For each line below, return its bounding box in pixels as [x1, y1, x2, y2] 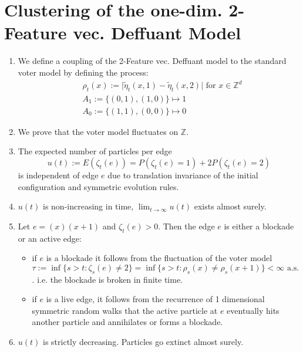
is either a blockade [224, 219, 294, 232]
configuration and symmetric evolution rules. [18, 180, 179, 192]
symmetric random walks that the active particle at [32, 304, 218, 316]
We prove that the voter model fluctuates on [18, 125, 179, 137]
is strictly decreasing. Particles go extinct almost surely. [43, 336, 244, 348]
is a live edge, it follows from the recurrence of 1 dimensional [46, 293, 265, 305]
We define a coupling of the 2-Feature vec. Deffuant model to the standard [18, 55, 287, 67]
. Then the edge [158, 219, 215, 232]
